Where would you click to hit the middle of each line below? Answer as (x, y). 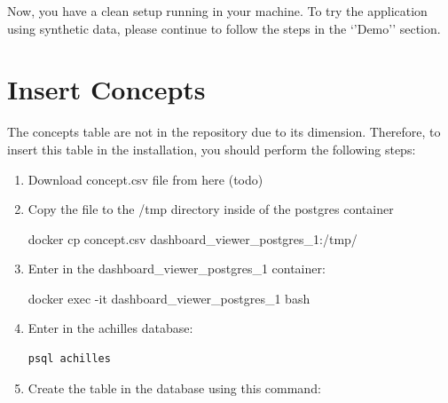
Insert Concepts (106, 89)
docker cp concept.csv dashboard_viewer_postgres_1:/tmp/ (193, 238)
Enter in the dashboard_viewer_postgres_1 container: (177, 269)
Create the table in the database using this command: (174, 387)
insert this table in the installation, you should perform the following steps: (212, 149)
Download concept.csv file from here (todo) (145, 179)
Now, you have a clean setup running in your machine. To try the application (217, 11)
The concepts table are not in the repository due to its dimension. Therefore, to (224, 132)
